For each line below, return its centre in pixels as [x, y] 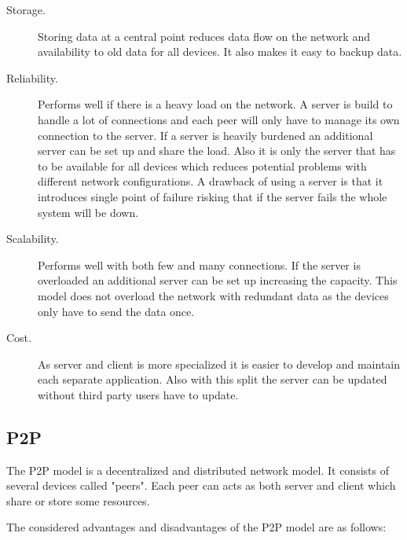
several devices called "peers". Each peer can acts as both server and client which [201, 485]
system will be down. [88, 212]
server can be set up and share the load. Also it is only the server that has [217, 151]
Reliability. [32, 77]
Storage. [26, 9]
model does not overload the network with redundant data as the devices [213, 295]
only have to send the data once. [116, 311]
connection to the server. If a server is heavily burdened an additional [205, 135]
